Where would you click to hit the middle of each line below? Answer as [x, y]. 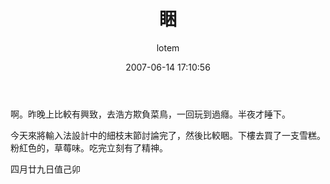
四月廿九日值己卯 [45, 169]
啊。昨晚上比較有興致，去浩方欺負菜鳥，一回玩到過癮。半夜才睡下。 [150, 114]
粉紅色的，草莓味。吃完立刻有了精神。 [89, 147]
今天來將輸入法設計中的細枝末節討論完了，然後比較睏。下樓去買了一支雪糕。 [168, 135]
